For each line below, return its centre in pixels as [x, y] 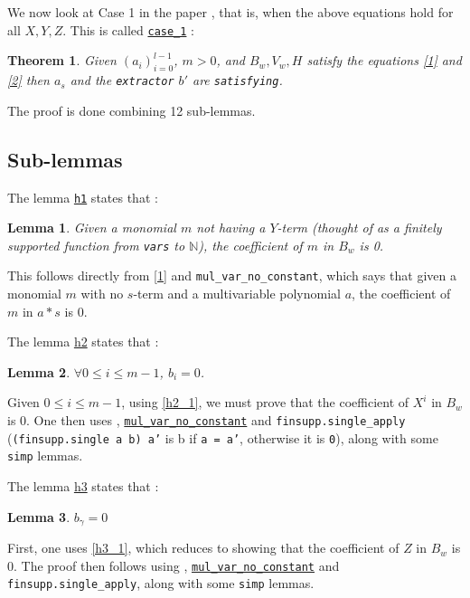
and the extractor [122, 80]
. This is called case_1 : [128, 29]
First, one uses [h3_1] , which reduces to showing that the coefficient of [203, 548]
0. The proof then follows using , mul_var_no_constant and [174, 565]
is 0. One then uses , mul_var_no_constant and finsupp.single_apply [207, 420]
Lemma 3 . [39, 516]
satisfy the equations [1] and [384, 60]
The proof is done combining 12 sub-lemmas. [132, 110]
